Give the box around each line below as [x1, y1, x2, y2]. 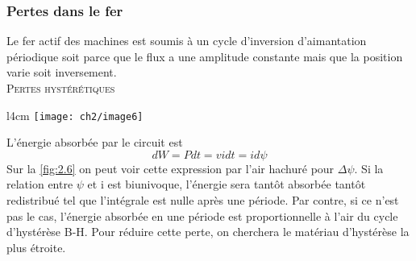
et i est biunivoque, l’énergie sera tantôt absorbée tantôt [87, 176, 366, 193]
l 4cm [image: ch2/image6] [6, 106, 144, 123]
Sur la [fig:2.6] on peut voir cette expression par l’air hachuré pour [6, 159, 335, 176]
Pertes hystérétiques [6, 80, 115, 96]
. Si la [354, 159, 384, 176]
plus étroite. [6, 238, 66, 255]
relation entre [6, 176, 73, 193]
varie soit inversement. [6, 64, 117, 81]
